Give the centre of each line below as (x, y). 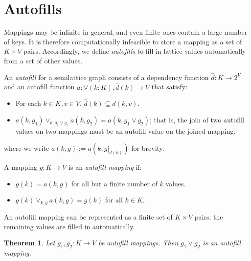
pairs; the (209, 217)
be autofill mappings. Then (138, 243)
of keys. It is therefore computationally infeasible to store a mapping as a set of (123, 41)
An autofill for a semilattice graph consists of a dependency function (106, 77)
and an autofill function (39, 87)
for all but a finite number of (114, 183)
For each (28, 103)
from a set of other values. (43, 60)
